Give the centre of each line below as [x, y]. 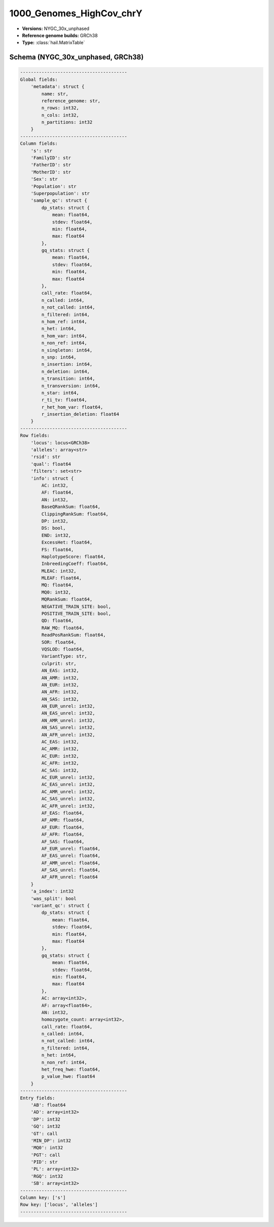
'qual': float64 [51, 464]
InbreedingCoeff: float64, [75, 564]
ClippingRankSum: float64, [75, 514]
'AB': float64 [48, 1105]
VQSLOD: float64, [63, 649]
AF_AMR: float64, [63, 820]
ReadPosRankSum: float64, [74, 635]
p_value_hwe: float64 [68, 1077]
